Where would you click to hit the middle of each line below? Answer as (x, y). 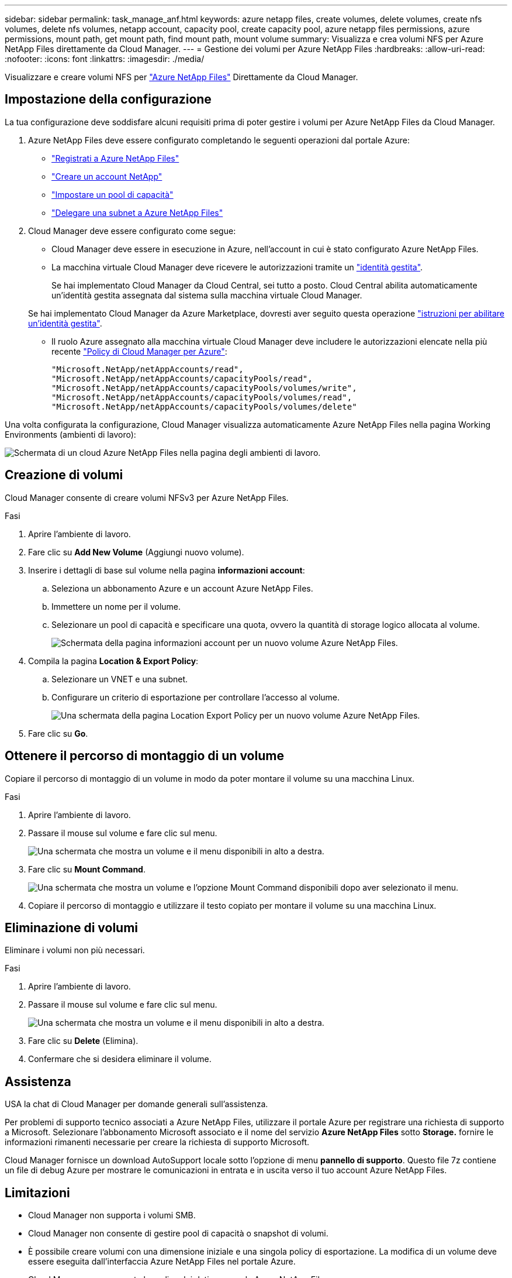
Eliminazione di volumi (72, 927)
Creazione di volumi (64, 475)
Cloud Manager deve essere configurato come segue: (132, 231)
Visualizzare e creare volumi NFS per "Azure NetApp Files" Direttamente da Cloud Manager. (181, 77)
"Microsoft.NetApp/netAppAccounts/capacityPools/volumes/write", (204, 388)
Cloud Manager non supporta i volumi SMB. (112, 1215)
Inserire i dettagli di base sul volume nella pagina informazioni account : (167, 570)
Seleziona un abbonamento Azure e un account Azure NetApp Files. (182, 588)
